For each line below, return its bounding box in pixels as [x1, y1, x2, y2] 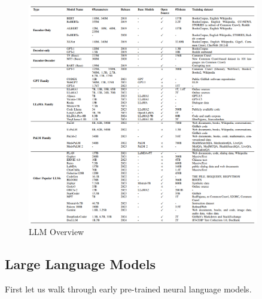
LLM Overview [29, 225, 84, 238]
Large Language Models [5, 255, 156, 273]
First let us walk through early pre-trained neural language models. [5, 282, 252, 295]
